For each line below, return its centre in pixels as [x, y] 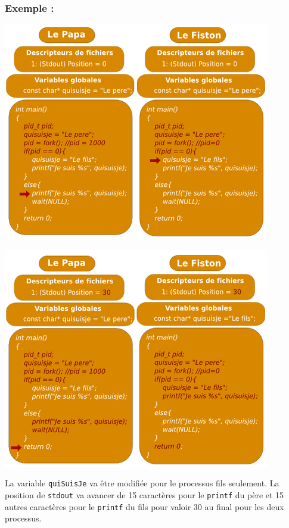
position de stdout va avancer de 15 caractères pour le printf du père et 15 [144, 495]
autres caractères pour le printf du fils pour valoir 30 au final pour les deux [144, 506]
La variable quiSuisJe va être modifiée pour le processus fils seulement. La [142, 483]
